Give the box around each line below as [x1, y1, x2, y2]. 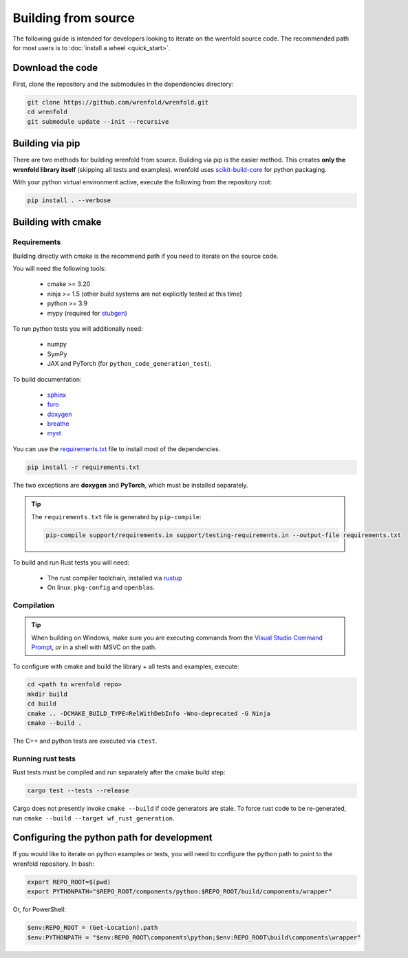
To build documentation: [12, 375, 82, 383]
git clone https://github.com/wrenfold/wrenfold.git [27, 98, 209, 106]
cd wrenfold [27, 108, 68, 116]
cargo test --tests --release [27, 787, 129, 794]
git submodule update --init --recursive [27, 118, 169, 125]
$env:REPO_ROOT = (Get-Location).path [27, 924, 158, 932]
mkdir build [27, 690, 68, 698]
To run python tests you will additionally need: [12, 324, 144, 333]
